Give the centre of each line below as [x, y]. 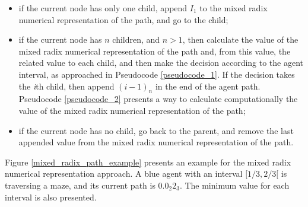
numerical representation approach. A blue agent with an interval [124, 173]
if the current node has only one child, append [103, 8]
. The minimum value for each [234, 185]
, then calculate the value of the [240, 39]
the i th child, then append [66, 86]
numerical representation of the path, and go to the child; [123, 19]
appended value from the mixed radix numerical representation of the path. [156, 142]
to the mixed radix [234, 8]
